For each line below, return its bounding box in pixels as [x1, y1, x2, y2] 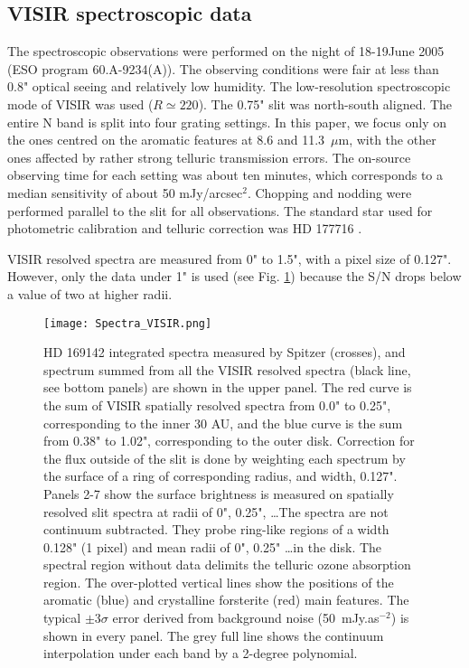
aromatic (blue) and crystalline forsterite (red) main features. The [43, 590, 409, 609]
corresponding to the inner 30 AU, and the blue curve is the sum [43, 413, 403, 432]
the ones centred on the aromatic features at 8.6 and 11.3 [7, 130, 325, 149]
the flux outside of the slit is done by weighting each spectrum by [43, 448, 406, 467]
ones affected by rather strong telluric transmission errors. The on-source [7, 147, 411, 166]
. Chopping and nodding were [247, 183, 412, 202]
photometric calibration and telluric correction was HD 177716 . [7, 219, 362, 238]
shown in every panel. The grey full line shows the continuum [43, 626, 384, 644]
